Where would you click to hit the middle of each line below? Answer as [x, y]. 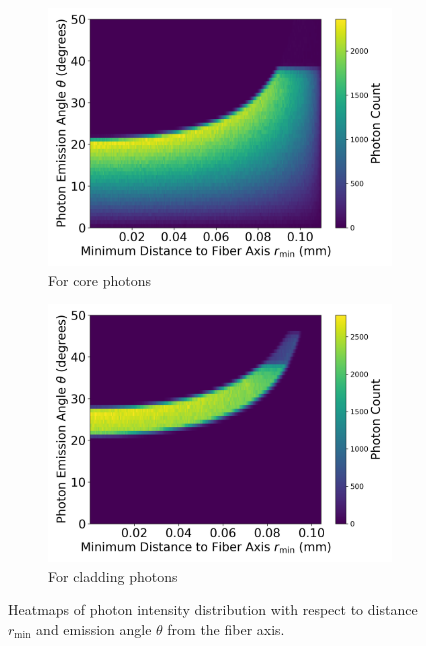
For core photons [100, 279]
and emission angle [94, 628]
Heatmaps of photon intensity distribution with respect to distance [213, 609]
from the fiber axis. [226, 628]
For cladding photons [113, 575]
